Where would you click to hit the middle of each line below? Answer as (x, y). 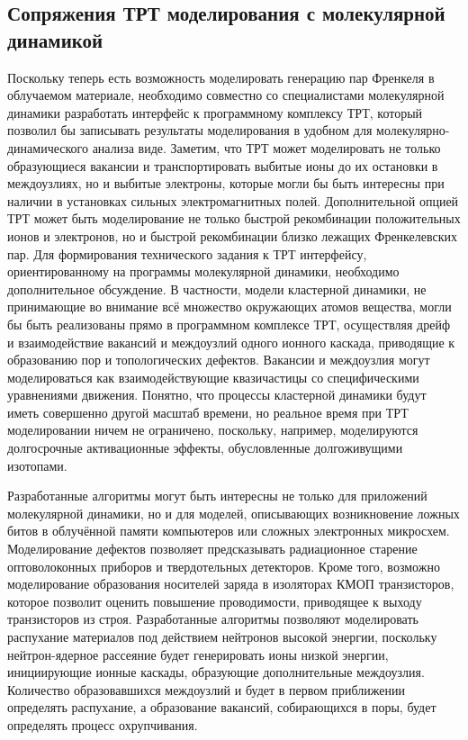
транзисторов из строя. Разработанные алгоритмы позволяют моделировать (213, 619)
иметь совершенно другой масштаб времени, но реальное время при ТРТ (208, 412)
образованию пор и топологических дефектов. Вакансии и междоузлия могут (219, 360)
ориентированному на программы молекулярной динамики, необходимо (203, 271)
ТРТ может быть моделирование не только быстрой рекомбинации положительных (234, 218)
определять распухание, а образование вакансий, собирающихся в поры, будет (222, 707)
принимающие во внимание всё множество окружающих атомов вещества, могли (229, 307)
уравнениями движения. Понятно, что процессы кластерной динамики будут (217, 395)
